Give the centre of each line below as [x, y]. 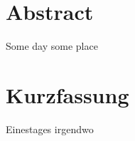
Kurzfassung [67, 94]
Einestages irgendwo [50, 129]
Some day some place [52, 46]
